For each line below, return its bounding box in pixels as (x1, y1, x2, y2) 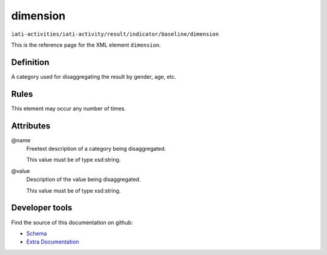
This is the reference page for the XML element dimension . (11, 41, 161, 48)
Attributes (11, 121, 51, 131)
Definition (11, 57, 50, 67)
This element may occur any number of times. (11, 105, 127, 112)
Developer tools (11, 203, 73, 213)
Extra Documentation (26, 238, 79, 245)
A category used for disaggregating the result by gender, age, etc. (11, 73, 177, 80)
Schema (26, 230, 47, 237)
